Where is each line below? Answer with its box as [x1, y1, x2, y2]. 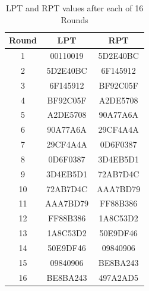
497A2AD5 [99, 271, 138, 283]
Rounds [61, 13, 88, 26]
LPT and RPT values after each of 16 [6, 2, 144, 14]
